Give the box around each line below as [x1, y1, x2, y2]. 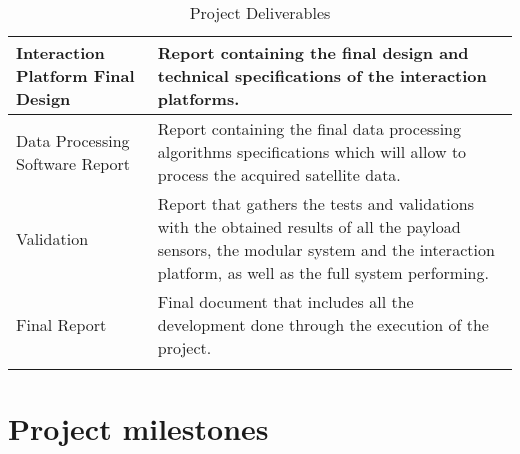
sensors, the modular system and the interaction [157, 238, 495, 261]
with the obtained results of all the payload [157, 215, 461, 238]
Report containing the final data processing [157, 117, 461, 140]
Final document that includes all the [157, 290, 414, 313]
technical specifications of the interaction [157, 64, 487, 87]
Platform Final [16, 64, 135, 87]
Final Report [16, 313, 107, 336]
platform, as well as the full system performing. [157, 261, 489, 284]
